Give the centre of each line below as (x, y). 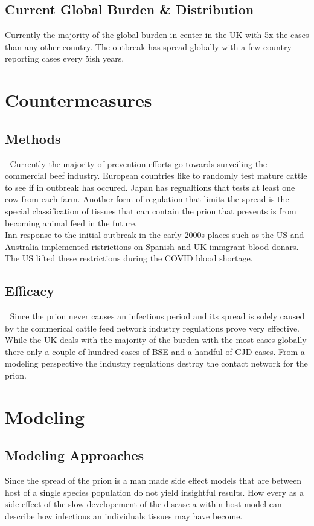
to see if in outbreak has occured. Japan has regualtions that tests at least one (150, 187)
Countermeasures (78, 100)
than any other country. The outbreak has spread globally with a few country (148, 46)
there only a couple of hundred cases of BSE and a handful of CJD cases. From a (155, 351)
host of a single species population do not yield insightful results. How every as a (154, 492)
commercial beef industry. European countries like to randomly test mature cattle (156, 175)
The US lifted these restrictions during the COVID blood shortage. (129, 258)
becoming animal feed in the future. (71, 223)
